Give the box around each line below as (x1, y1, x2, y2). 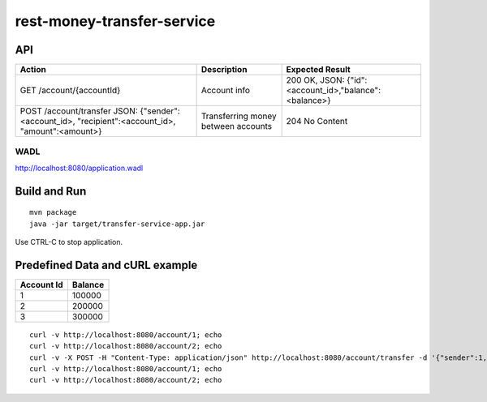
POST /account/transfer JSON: (19, 105, 138, 117)
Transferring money (200, 110, 277, 122)
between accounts (200, 121, 272, 132)
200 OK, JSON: (286, 75, 345, 86)
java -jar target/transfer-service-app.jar (29, 219, 205, 229)
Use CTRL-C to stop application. (15, 237, 123, 246)
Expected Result (286, 64, 351, 75)
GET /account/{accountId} (19, 85, 121, 96)
